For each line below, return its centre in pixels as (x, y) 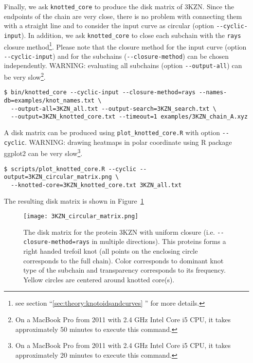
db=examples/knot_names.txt (49, 101)
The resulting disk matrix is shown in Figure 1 (74, 200)
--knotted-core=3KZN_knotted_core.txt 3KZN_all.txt (96, 185)
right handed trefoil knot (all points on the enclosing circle (111, 251)
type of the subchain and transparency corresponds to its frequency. (125, 270)
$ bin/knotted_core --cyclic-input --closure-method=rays (100, 93)
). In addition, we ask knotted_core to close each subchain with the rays (131, 35)
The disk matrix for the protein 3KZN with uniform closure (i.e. (119, 232)
